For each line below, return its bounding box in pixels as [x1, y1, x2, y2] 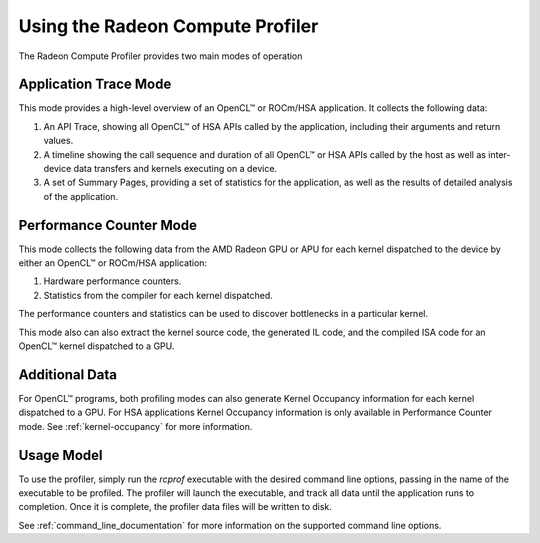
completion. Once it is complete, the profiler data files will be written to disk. [18, 501, 332, 513]
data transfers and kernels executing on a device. [73, 163, 278, 175]
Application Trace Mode [18, 76, 172, 93]
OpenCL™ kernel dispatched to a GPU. [18, 340, 175, 352]
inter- [488, 148, 511, 160]
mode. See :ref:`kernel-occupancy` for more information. [18, 420, 253, 432]
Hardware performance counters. [43, 275, 182, 287]
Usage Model [18, 446, 103, 464]
